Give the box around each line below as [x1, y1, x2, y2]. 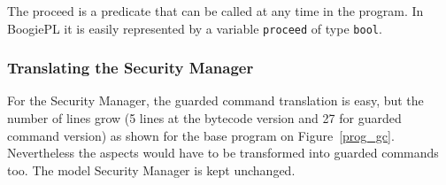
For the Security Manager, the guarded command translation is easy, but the [7, 91, 424, 110]
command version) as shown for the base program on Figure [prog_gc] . [7, 126, 395, 144]
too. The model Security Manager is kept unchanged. [7, 160, 296, 179]
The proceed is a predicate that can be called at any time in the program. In [7, 2, 424, 19]
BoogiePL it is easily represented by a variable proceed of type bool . [7, 19, 382, 37]
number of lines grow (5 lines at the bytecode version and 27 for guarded [7, 109, 402, 127]
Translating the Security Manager [7, 57, 254, 79]
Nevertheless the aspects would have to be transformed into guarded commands [7, 143, 439, 162]
